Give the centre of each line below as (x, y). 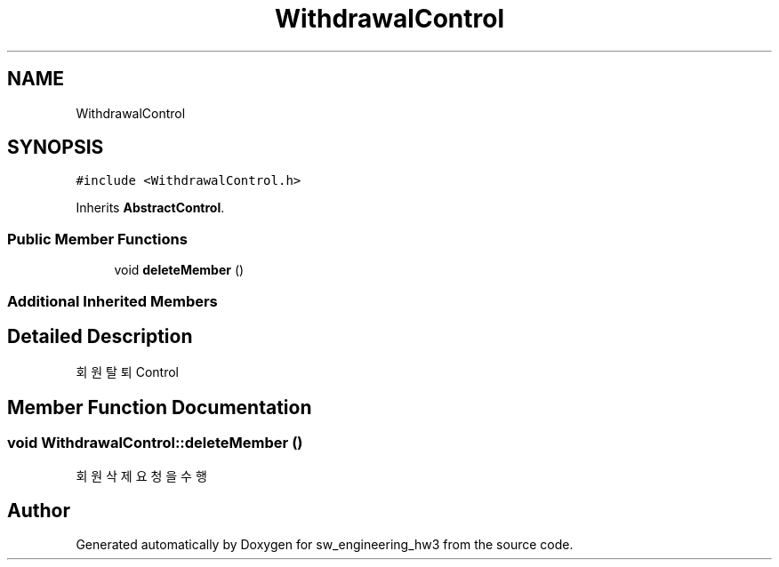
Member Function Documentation (160, 407)
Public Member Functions (97, 239)
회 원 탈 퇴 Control (127, 372)
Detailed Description (100, 336)
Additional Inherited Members (112, 301)
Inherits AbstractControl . (150, 208)
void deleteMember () (179, 270)
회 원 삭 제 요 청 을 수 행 (141, 475)
